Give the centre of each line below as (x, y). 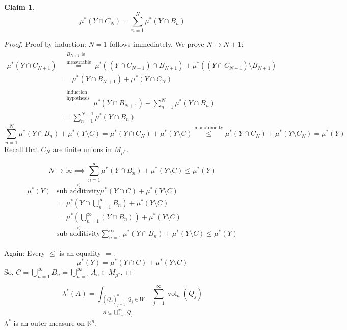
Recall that (21, 149)
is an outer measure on (49, 323)
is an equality (80, 253)
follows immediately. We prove (157, 43)
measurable (79, 62)
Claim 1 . (19, 7)
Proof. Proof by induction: (45, 43)
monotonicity (209, 127)
